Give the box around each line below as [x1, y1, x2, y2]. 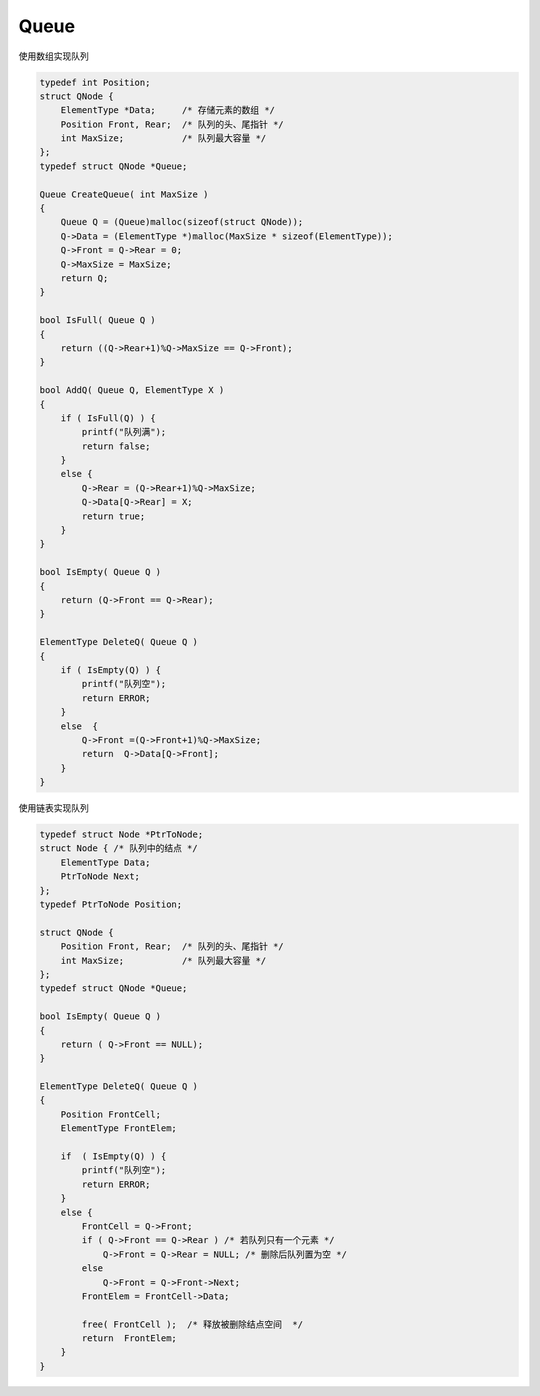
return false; [81, 440, 151, 452]
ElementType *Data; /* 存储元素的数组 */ [60, 105, 275, 116]
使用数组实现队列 [18, 50, 89, 62]
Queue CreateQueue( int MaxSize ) [39, 188, 209, 200]
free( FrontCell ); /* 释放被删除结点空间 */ [81, 1318, 304, 1330]
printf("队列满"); [81, 426, 167, 438]
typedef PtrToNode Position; [39, 898, 183, 910]
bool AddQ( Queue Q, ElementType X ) [39, 385, 225, 396]
